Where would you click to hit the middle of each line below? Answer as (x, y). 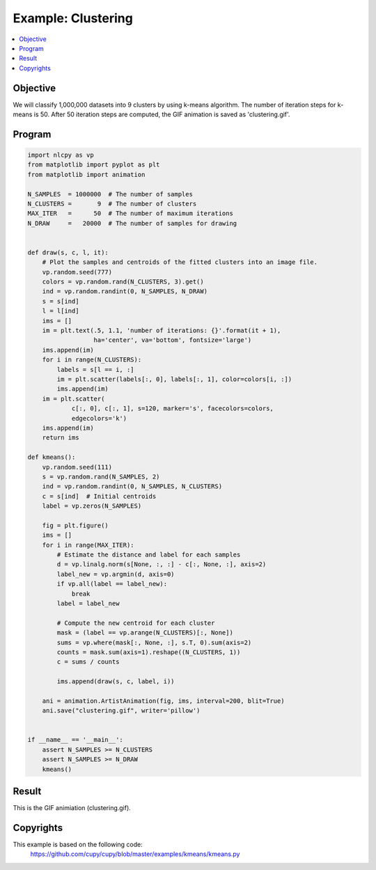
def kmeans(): (52, 457)
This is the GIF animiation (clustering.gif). (72, 808)
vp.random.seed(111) (77, 467)
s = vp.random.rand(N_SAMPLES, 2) (101, 476)
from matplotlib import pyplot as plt (94, 165)
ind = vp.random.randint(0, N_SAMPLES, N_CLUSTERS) (132, 487)
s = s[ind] (61, 301)
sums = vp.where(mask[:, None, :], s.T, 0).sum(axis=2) (154, 642)
